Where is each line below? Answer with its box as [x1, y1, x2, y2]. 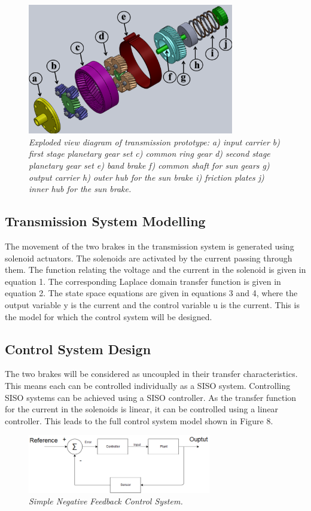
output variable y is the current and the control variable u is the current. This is [5, 298, 300, 311]
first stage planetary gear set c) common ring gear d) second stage [29, 147, 270, 160]
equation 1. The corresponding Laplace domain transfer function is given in [5, 275, 281, 287]
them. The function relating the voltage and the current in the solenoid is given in [5, 263, 306, 276]
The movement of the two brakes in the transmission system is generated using [5, 240, 294, 253]
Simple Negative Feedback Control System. [29, 495, 183, 507]
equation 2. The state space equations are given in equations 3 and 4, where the [5, 287, 298, 299]
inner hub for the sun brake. [29, 182, 132, 195]
